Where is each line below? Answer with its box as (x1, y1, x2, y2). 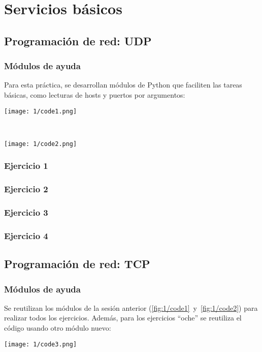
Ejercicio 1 (4, 159, 48, 172)
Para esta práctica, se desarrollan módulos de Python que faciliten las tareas (4, 79, 242, 90)
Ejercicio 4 (4, 229, 48, 242)
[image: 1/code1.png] (4, 107, 77, 115)
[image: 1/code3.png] (4, 340, 77, 348)
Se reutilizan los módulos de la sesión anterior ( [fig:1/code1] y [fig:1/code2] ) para (4, 302, 258, 313)
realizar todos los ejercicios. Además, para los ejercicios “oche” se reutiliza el (4, 312, 242, 323)
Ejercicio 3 (4, 206, 48, 219)
